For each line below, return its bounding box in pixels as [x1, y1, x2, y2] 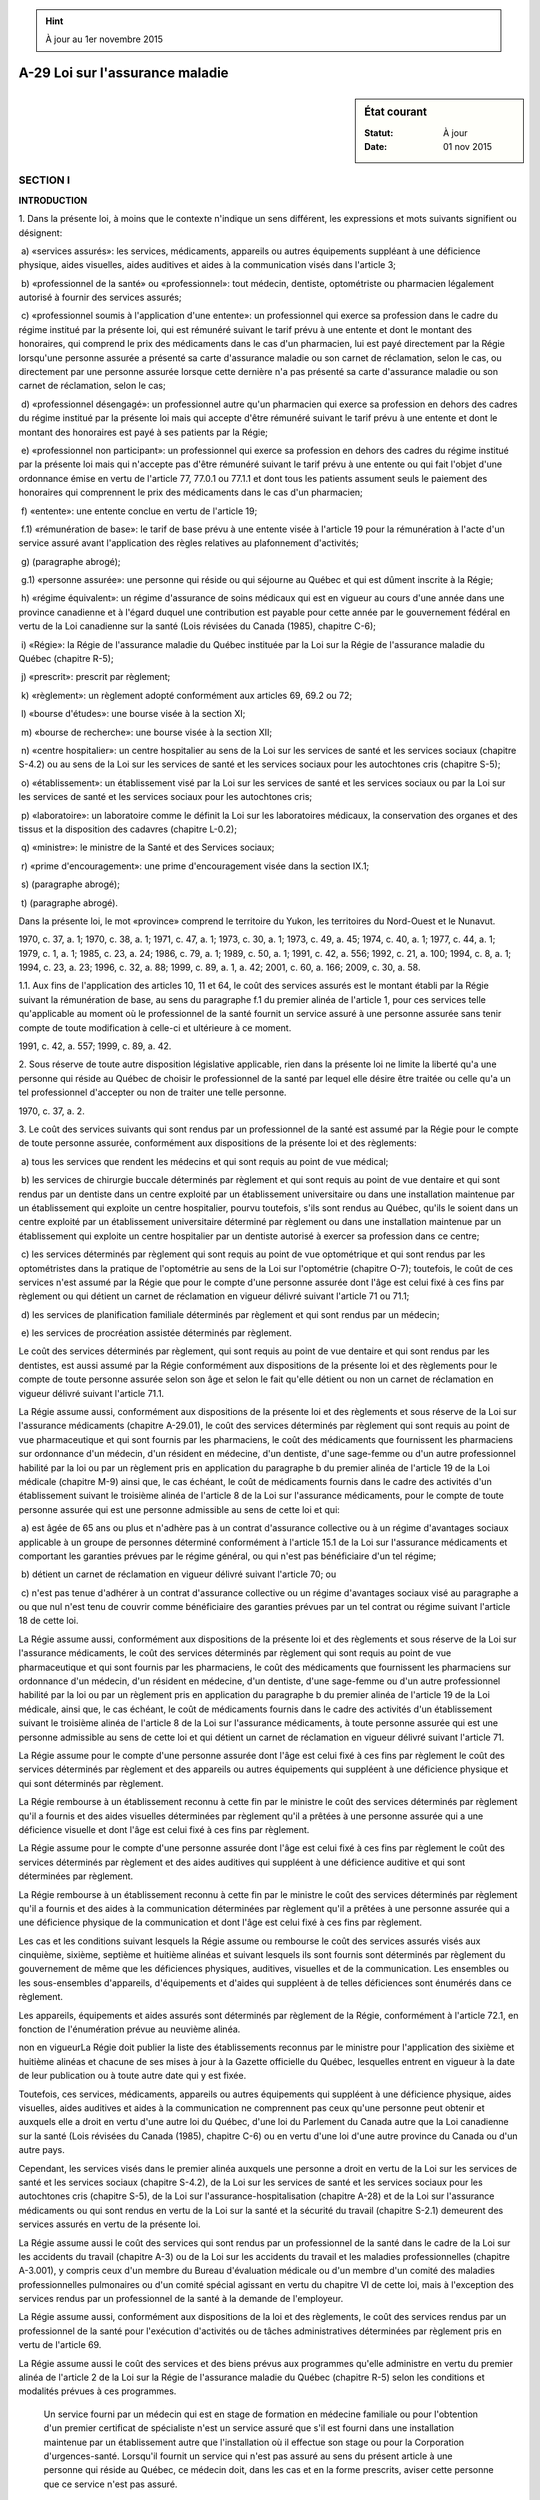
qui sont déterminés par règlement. [18, 1777, 164, 1789]
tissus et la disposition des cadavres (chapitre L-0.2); [18, 823, 237, 835]
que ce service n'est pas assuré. [43, 2478, 178, 2490]
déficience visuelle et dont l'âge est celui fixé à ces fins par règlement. [18, 1823, 310, 1835]
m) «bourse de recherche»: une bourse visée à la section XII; [20, 726, 273, 738]
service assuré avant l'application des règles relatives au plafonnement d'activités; [18, 537, 359, 549]
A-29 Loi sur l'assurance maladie [18, 65, 229, 82]
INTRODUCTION [18, 194, 88, 206]
